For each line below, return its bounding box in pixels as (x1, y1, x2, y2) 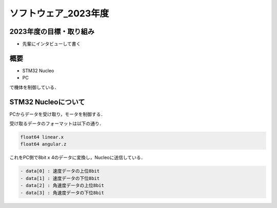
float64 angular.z (20, 141, 67, 147)
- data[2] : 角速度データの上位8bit (20, 182, 105, 189)
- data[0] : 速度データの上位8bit (20, 168, 100, 174)
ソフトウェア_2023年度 (9, 8, 109, 19)
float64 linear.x (20, 134, 64, 140)
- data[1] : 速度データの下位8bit (20, 175, 100, 181)
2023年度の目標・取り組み (9, 27, 95, 36)
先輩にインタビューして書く (22, 41, 81, 47)
